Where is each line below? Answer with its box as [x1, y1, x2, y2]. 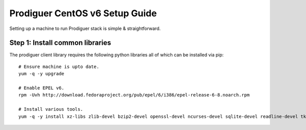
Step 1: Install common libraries [9, 39, 112, 47]
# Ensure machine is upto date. [18, 63, 99, 70]
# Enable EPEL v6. [18, 85, 65, 91]
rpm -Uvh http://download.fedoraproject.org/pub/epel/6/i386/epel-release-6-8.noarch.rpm [18, 92, 250, 98]
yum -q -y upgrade [18, 71, 65, 77]
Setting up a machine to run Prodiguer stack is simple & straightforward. [9, 25, 161, 31]
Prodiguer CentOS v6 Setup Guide [9, 8, 157, 19]
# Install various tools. [18, 107, 84, 112]
